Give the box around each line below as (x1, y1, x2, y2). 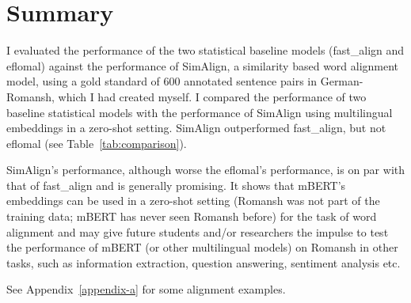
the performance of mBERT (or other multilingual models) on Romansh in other (6, 239, 398, 256)
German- (320, 73, 363, 89)
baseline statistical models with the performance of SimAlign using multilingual (6, 104, 393, 120)
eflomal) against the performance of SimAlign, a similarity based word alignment (6, 57, 399, 74)
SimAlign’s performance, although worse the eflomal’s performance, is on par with (6, 161, 405, 178)
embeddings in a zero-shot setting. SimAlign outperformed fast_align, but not (6, 119, 386, 136)
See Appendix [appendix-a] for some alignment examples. (6, 281, 286, 297)
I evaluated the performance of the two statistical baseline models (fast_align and (6, 42, 405, 59)
